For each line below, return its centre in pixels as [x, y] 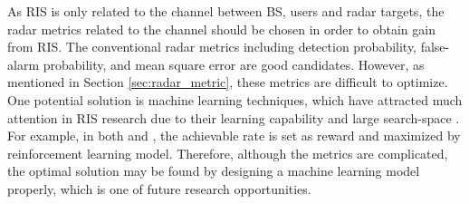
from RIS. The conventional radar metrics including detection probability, [212, 47]
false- [435, 47]
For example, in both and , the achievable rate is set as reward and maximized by [234, 136]
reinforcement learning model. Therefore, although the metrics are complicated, [228, 153]
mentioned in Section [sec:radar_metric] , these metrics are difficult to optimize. [228, 82]
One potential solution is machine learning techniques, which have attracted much [235, 99]
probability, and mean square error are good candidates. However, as [234, 64]
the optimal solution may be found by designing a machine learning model [214, 171]
